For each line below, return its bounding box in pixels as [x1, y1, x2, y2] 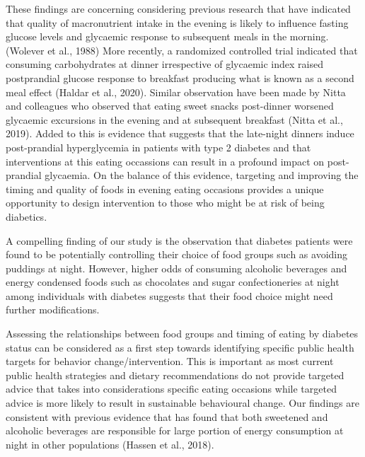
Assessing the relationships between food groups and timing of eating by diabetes [6, 326, 359, 341]
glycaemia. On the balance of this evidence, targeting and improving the [45, 168, 359, 183]
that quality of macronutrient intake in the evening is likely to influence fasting [6, 15, 349, 30]
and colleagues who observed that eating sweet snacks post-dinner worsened [6, 98, 334, 113]
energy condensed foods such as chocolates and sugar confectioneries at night [6, 274, 340, 289]
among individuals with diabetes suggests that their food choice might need [6, 288, 333, 303]
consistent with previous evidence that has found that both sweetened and [6, 409, 328, 424]
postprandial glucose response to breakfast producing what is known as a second [6, 70, 354, 85]
